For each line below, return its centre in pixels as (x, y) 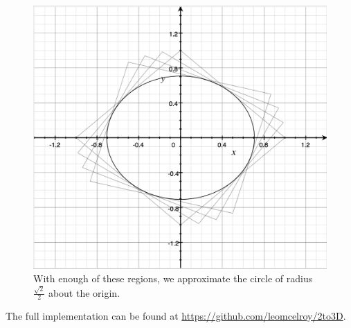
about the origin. (84, 292)
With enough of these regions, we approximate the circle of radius (173, 278)
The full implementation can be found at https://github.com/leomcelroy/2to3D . (176, 316)
